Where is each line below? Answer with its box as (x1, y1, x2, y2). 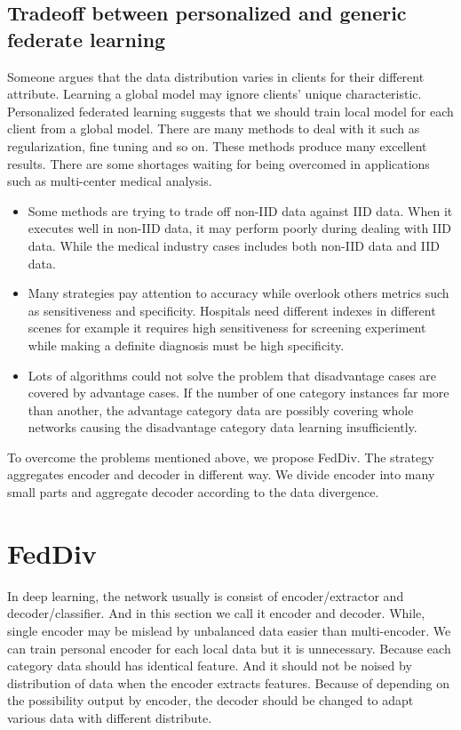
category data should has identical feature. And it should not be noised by (7, 656, 412, 675)
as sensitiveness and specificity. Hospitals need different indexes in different (28, 301, 436, 319)
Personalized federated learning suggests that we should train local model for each (7, 101, 454, 120)
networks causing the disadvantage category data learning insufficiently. (28, 418, 417, 437)
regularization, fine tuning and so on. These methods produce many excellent (7, 136, 427, 155)
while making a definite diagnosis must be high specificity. (28, 335, 345, 354)
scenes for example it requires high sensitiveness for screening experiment (28, 318, 426, 337)
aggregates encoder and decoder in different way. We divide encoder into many (7, 465, 435, 484)
